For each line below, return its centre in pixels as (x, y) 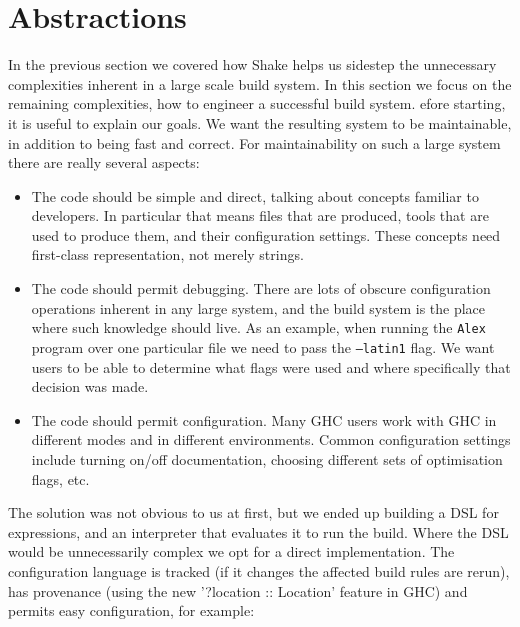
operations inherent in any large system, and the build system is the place (258, 307)
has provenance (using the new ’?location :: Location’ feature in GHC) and (238, 590)
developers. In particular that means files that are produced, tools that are (260, 215)
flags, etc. (60, 478)
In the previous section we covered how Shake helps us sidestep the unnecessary (252, 64)
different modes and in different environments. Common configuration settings (271, 439)
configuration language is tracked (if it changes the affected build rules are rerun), (259, 570)
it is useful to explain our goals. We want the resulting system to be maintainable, (260, 122)
